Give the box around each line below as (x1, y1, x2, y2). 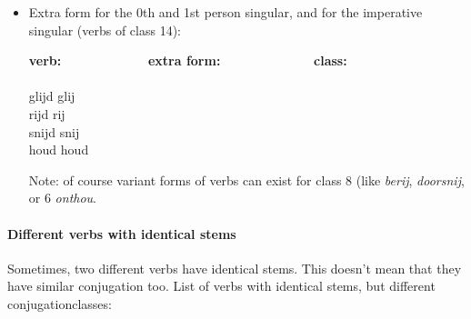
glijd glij (28, 86, 75, 105)
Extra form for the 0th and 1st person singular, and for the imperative (28, 3, 423, 21)
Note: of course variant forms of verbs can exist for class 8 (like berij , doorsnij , (28, 170, 465, 189)
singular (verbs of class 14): (28, 20, 182, 39)
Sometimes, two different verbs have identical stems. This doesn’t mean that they (7, 258, 462, 277)
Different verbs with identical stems (7, 224, 236, 243)
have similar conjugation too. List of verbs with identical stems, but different (7, 276, 436, 295)
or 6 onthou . (28, 188, 97, 207)
